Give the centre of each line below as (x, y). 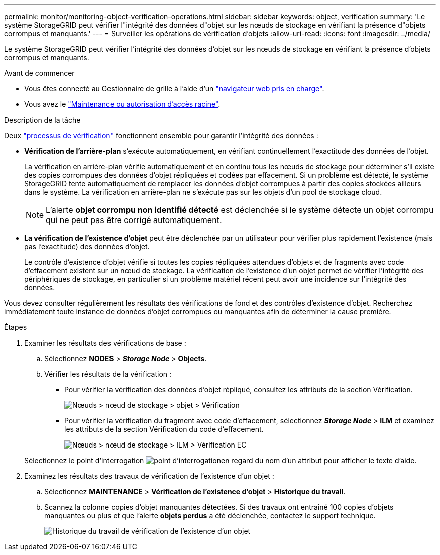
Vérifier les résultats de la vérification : (108, 374)
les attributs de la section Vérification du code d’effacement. (164, 429)
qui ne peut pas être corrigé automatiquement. (134, 220)
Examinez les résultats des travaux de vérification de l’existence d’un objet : (149, 476)
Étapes (16, 327)
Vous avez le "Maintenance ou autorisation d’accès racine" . (122, 104)
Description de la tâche (42, 120)
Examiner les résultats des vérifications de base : (105, 343)
